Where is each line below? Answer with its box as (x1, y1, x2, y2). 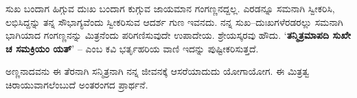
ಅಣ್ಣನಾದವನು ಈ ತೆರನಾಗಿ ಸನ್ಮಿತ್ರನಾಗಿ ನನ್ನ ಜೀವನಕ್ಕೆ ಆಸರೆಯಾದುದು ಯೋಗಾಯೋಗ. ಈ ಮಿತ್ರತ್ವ (5, 64, 310, 78)
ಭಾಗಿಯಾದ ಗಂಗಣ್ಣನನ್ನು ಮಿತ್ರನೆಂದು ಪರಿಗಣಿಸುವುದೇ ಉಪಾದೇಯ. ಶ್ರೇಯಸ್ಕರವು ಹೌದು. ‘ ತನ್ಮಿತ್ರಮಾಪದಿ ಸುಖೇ (5, 28, 352, 42)
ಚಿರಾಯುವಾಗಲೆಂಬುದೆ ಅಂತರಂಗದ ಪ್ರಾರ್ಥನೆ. (5, 77, 148, 91)
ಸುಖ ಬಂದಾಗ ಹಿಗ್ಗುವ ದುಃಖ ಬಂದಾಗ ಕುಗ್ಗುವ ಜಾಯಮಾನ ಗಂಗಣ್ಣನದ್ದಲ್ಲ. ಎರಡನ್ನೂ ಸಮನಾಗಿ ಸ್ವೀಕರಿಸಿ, (5, 1, 335, 15)
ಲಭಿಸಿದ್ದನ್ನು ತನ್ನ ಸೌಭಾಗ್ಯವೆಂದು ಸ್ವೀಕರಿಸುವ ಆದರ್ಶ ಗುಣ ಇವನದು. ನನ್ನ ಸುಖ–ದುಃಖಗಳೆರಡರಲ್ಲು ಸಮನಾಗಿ (5, 14, 343, 29)
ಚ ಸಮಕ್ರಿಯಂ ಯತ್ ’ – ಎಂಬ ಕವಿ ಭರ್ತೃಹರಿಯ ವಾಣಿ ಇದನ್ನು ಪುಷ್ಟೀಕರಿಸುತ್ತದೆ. (5, 41, 259, 55)
